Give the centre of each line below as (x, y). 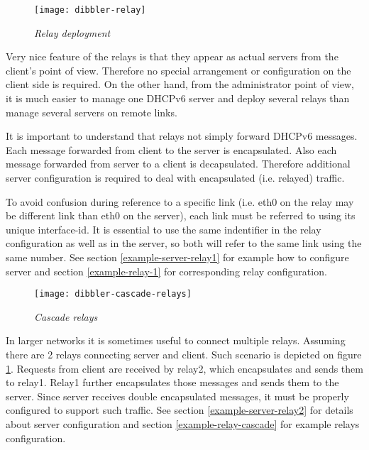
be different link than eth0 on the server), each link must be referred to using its (181, 215)
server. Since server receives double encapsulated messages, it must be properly (177, 396)
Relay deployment (72, 32)
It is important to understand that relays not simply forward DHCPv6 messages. (182, 136)
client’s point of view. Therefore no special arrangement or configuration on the (178, 70)
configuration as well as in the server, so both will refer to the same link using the (184, 243)
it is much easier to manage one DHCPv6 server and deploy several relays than (178, 98)
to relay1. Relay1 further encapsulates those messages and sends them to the (172, 382)
